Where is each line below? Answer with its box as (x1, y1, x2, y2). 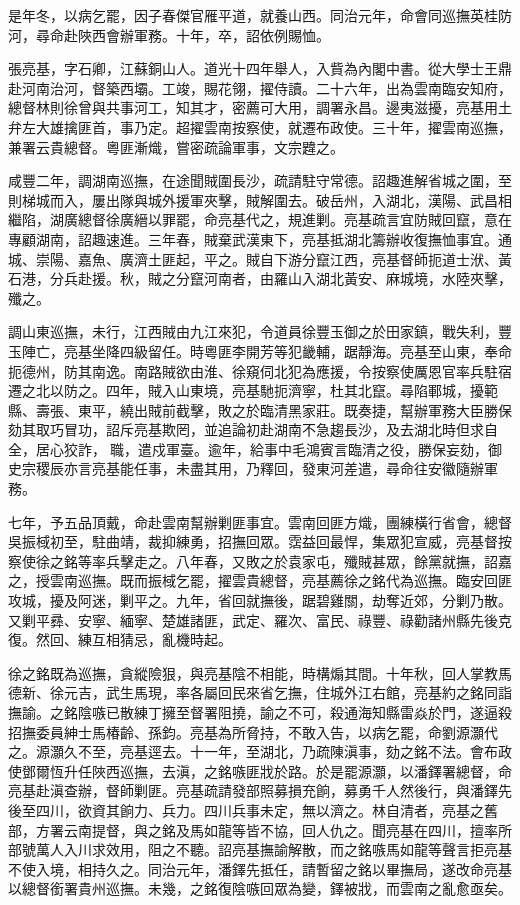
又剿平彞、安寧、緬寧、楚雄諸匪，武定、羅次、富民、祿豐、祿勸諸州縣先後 (8, 609, 498, 630)
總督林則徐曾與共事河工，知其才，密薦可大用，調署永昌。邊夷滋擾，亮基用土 (8, 97, 512, 118)
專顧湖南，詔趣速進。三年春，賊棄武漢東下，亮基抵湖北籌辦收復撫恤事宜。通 (8, 228, 512, 249)
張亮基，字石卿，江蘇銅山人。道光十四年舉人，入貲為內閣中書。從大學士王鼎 (8, 58, 512, 79)
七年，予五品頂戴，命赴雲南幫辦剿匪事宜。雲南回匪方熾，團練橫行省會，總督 (8, 511, 512, 532)
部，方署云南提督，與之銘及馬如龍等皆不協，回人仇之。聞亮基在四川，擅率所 (8, 819, 512, 840)
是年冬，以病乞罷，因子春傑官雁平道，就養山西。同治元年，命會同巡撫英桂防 (8, 5, 512, 25)
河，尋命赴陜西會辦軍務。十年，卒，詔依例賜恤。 (8, 24, 330, 45)
